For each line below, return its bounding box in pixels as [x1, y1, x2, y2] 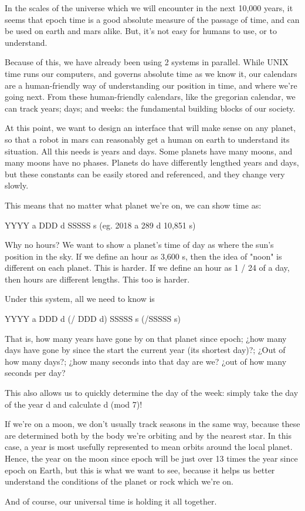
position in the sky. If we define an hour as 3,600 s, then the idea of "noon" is [5, 250, 282, 262]
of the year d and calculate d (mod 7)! [5, 398, 143, 410]
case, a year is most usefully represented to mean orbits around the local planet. [5, 441, 293, 453]
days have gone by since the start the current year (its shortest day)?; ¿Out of [5, 344, 286, 356]
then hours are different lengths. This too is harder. [5, 273, 190, 285]
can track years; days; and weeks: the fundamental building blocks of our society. [5, 102, 296, 114]
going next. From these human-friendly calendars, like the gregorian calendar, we [5, 90, 296, 103]
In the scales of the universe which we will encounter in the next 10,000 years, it [5, 2, 293, 14]
